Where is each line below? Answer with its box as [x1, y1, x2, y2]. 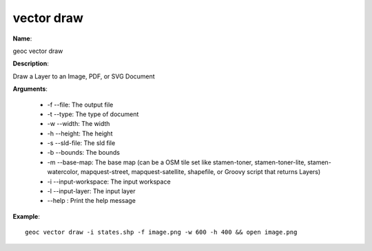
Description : [12, 59, 50, 68]
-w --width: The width [47, 120, 110, 128]
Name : [12, 34, 32, 43]
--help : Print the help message [47, 197, 136, 205]
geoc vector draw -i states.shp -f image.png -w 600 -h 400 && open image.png [25, 228, 298, 237]
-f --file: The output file [47, 100, 114, 109]
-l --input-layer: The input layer [47, 187, 136, 195]
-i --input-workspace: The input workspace [47, 177, 172, 186]
